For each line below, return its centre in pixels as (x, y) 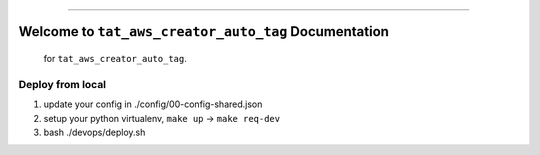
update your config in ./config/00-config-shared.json (153, 104)
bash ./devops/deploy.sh (94, 132)
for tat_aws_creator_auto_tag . (115, 59)
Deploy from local (62, 84)
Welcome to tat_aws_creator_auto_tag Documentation (204, 31)
